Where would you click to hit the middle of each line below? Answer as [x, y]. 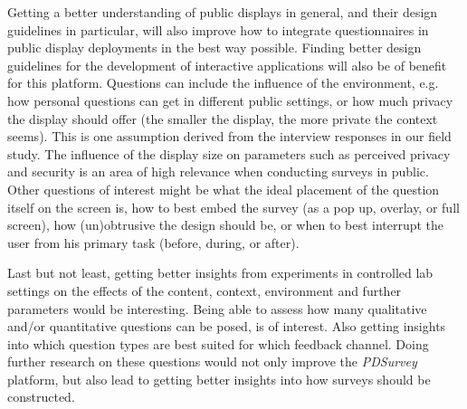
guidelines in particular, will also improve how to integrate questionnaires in [218, 29]
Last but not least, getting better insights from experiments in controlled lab [220, 273]
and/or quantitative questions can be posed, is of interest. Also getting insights [227, 326]
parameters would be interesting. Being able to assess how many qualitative [217, 308]
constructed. [41, 397]
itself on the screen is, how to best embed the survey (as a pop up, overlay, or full [233, 207]
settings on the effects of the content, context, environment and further [205, 290]
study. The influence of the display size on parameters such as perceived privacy [229, 153]
